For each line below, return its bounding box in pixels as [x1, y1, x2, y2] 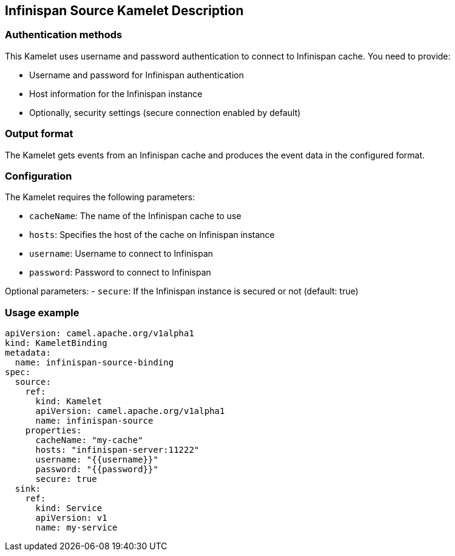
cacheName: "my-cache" [35, 435, 143, 446]
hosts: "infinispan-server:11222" [35, 445, 200, 455]
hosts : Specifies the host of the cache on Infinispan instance [29, 229, 275, 240]
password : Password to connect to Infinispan [29, 267, 211, 278]
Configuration [5, 169, 72, 182]
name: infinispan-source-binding [15, 358, 174, 368]
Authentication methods [5, 29, 123, 41]
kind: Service [35, 503, 103, 514]
